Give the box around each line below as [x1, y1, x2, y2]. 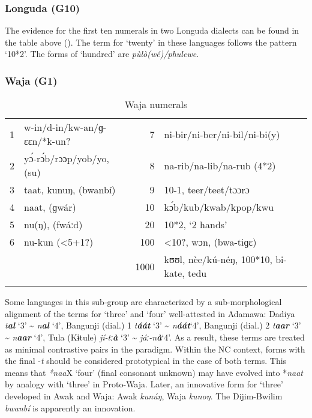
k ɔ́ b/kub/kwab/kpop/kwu [164, 200, 274, 214]
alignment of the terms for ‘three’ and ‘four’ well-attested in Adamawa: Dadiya [5, 307, 295, 320]
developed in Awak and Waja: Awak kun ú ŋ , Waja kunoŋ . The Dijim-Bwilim [5, 389, 283, 402]
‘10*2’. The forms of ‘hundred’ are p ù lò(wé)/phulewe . [5, 47, 199, 60]
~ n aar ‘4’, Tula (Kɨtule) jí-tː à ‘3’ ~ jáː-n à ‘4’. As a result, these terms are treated [5, 331, 305, 343]
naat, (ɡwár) [24, 200, 76, 214]
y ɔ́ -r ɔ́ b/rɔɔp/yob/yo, [24, 151, 109, 166]
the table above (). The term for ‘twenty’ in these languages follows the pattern [5, 35, 297, 48]
